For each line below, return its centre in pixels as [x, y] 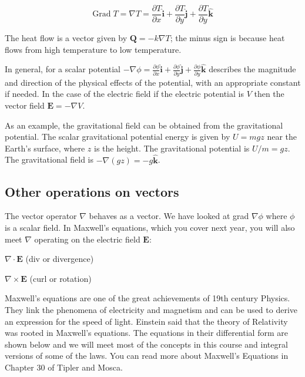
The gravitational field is [49, 159]
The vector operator [41, 216]
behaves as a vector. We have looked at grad [169, 216]
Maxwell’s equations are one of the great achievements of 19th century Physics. [148, 298]
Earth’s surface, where [45, 148]
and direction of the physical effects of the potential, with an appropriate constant [153, 82]
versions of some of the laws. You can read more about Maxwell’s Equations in [147, 356]
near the [282, 137]
